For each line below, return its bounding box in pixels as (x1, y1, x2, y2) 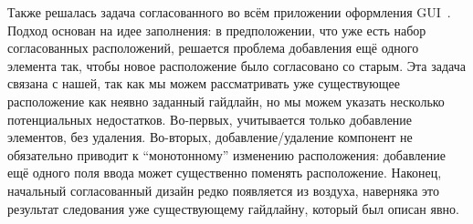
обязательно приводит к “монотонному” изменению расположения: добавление (7, 145, 447, 164)
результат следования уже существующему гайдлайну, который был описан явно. (7, 199, 459, 218)
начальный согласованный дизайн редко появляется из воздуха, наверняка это (7, 180, 440, 199)
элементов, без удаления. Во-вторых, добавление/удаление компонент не (7, 127, 413, 147)
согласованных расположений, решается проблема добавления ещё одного (7, 38, 419, 57)
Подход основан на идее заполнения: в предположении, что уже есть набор (7, 20, 426, 39)
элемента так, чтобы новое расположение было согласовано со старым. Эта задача (7, 56, 466, 75)
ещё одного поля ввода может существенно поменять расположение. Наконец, (7, 163, 442, 182)
